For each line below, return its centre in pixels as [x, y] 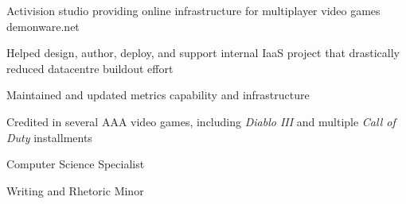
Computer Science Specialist [76, 164]
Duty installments [49, 137]
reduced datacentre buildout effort [90, 68]
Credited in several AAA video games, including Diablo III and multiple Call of [201, 121]
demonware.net [43, 26]
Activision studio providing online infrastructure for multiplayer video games [193, 10]
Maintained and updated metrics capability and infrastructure [158, 95]
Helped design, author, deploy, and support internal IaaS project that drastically [203, 53]
